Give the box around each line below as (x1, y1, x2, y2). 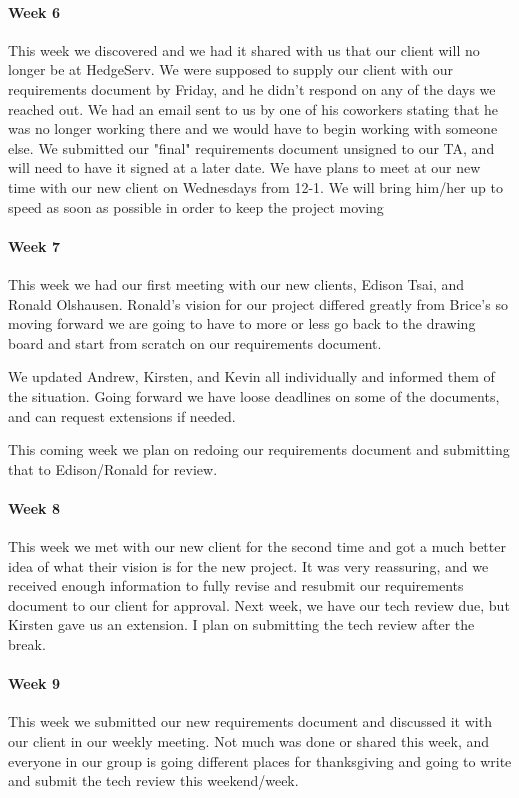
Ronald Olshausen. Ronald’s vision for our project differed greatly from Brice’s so (8, 293, 508, 314)
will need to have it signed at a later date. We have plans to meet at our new (8, 157, 481, 178)
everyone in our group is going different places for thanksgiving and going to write (8, 750, 512, 771)
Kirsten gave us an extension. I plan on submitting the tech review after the (8, 614, 475, 635)
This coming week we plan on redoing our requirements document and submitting (8, 439, 510, 460)
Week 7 (8, 235, 60, 256)
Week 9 (8, 673, 60, 694)
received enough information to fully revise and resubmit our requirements (8, 575, 464, 596)
